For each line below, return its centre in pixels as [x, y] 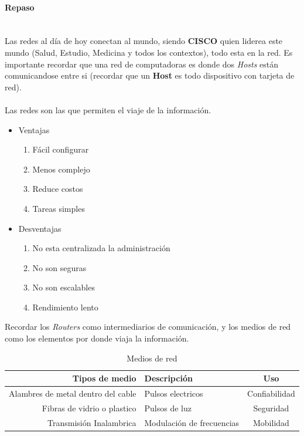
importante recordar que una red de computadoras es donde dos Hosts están [142, 64]
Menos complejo [61, 169]
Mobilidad [271, 422]
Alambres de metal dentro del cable [73, 393]
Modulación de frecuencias [192, 422]
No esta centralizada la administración [101, 248]
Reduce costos [58, 189]
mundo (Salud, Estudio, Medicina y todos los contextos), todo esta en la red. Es [149, 52]
